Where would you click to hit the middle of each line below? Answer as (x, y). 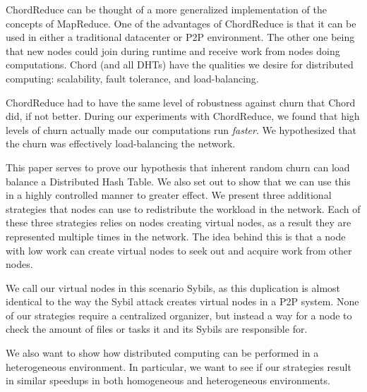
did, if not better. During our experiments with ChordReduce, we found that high (183, 116)
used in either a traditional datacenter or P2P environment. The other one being (180, 37)
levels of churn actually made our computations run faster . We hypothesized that (181, 129)
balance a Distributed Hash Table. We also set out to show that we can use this (178, 181)
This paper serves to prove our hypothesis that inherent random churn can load (178, 167)
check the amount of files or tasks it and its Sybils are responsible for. (157, 329)
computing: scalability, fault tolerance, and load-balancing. (132, 78)
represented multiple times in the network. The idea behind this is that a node (176, 236)
